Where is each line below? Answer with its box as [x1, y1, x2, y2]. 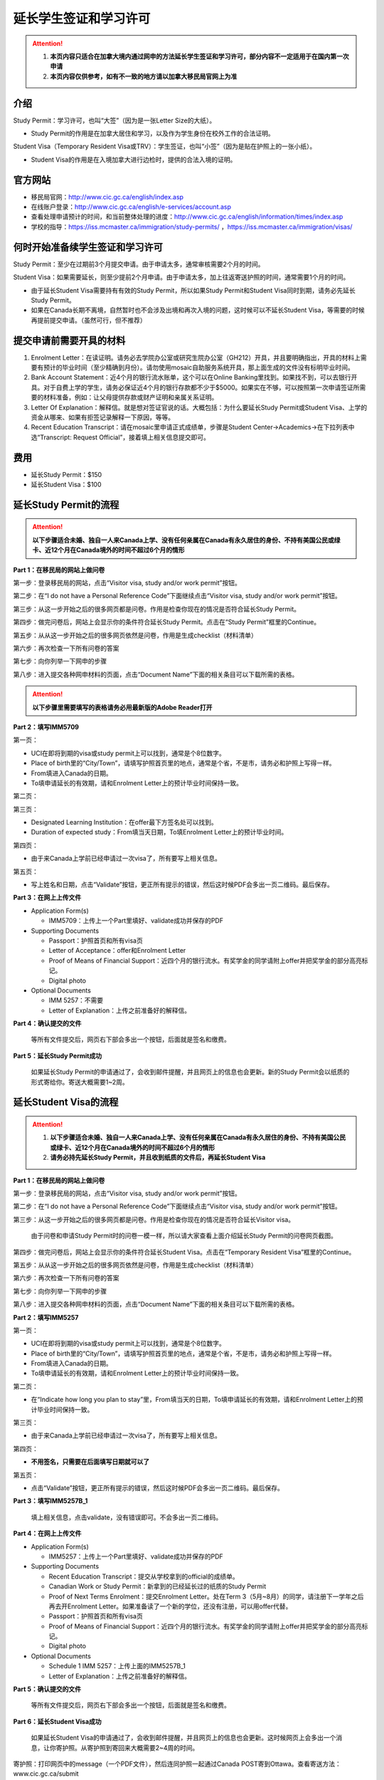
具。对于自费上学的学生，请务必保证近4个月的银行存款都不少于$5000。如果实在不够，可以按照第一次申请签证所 [31, 383, 360, 392]
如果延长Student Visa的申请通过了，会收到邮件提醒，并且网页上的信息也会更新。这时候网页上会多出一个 [31, 1734, 336, 1742]
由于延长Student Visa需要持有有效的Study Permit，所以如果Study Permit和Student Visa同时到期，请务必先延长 [31, 286, 356, 295]
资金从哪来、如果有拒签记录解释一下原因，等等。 [31, 413, 174, 422]
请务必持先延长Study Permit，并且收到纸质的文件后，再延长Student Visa [50, 1153, 266, 1162]
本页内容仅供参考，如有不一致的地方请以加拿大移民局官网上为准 [50, 72, 238, 80]
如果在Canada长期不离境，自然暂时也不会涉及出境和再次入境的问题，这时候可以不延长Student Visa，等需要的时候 [31, 306, 366, 315]
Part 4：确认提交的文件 [13, 1019, 82, 1028]
